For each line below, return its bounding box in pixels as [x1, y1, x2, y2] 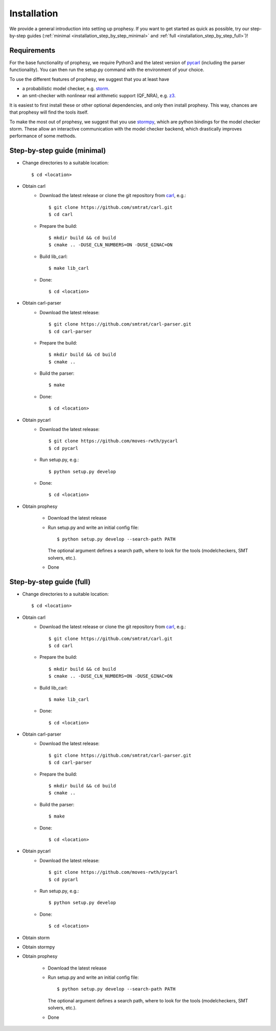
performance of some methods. [9, 133, 77, 139]
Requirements [9, 46, 56, 55]
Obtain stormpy [22, 943, 55, 950]
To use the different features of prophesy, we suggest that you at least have [9, 76, 170, 82]
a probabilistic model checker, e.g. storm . [22, 85, 110, 92]
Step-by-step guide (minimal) [9, 146, 106, 155]
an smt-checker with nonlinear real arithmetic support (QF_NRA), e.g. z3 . [22, 93, 176, 99]
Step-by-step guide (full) [9, 577, 91, 586]
